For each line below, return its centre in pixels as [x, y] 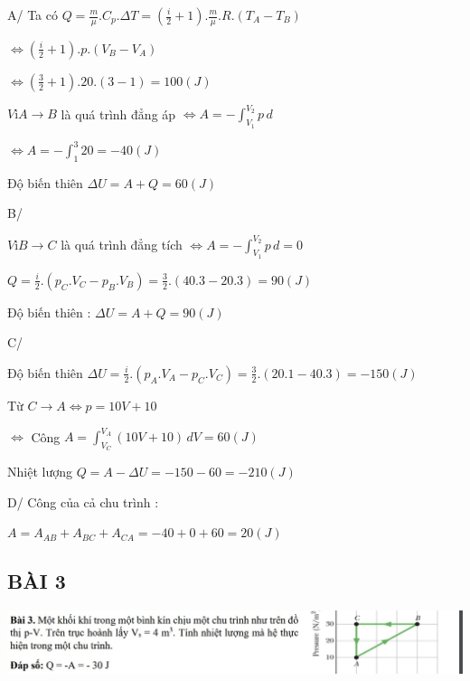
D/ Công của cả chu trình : [83, 501]
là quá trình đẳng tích [122, 244]
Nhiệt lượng [40, 472]
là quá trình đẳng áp [118, 113]
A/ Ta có [33, 14]
